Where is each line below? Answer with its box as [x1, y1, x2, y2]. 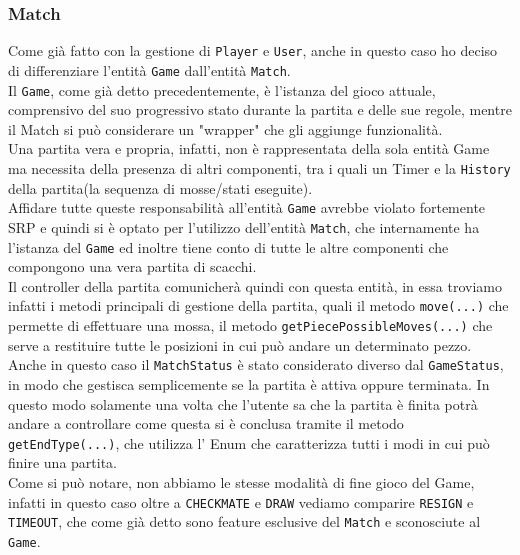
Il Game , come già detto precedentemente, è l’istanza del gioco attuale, [8, 79, 436, 100]
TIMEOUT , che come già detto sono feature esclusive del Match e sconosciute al [8, 511, 481, 532]
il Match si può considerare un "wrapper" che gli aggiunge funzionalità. [8, 118, 443, 139]
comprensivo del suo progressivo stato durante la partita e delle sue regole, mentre [8, 99, 512, 120]
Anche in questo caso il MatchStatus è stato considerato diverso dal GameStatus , [8, 354, 504, 375]
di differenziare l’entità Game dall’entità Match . [8, 59, 291, 80]
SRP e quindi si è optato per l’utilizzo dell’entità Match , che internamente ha [8, 216, 480, 237]
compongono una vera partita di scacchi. [8, 256, 257, 277]
